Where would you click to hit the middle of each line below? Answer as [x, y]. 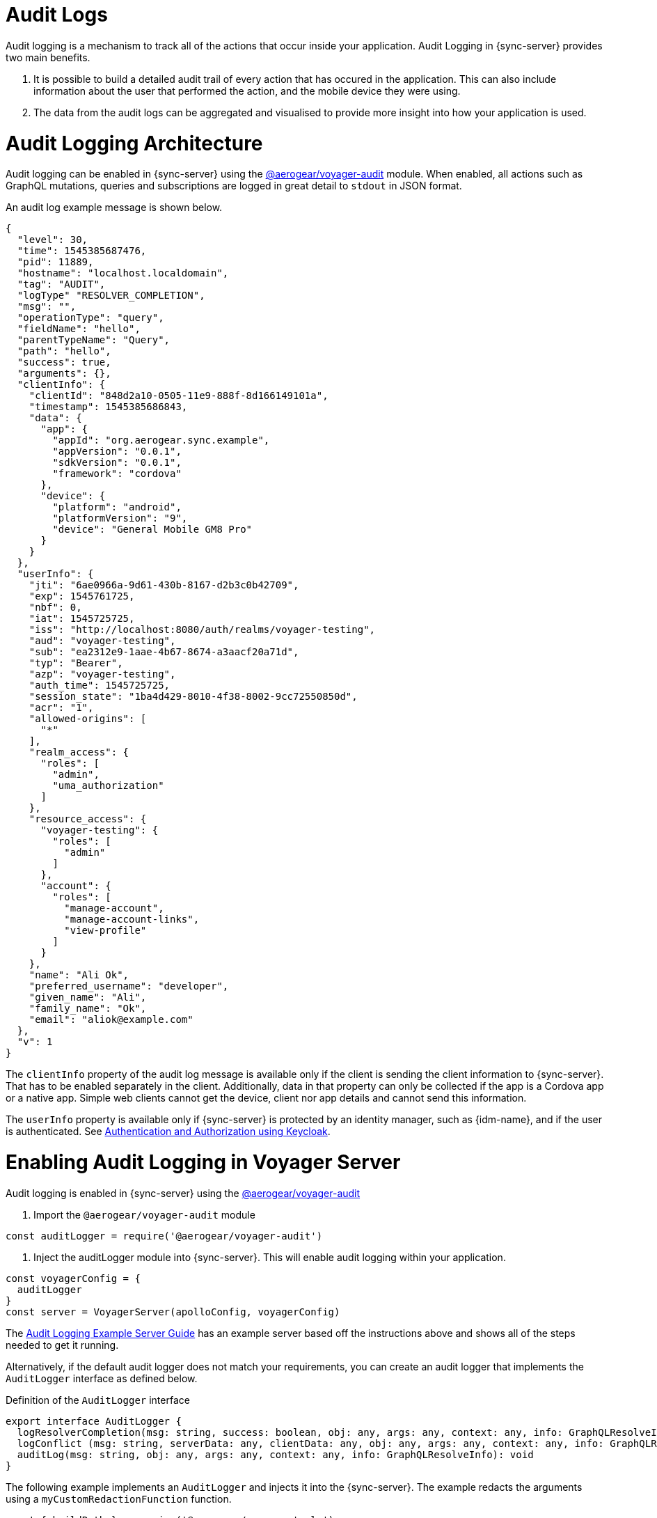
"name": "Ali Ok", [79, 975]
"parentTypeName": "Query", [94, 340]
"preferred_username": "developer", [129, 986]
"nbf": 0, [55, 608]
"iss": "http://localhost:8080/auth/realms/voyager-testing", [202, 630]
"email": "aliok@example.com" [111, 1020]
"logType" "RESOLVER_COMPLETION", [111, 296]
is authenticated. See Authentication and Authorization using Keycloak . [168, 1132]
